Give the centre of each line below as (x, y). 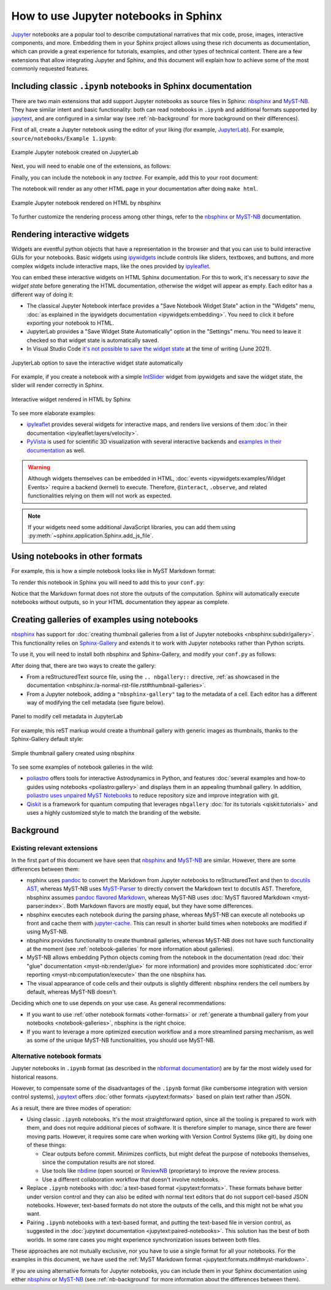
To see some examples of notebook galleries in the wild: (82, 767)
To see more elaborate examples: (53, 413)
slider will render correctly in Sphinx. (58, 385)
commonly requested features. (50, 69)
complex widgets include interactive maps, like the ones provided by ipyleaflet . (111, 266)
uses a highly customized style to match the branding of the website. (114, 813)
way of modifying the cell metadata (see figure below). (96, 702)
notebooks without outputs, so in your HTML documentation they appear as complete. (120, 602)
